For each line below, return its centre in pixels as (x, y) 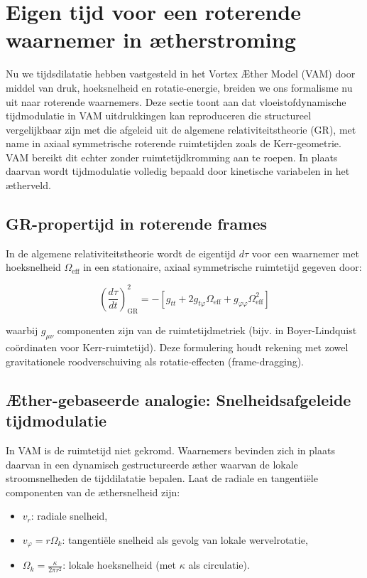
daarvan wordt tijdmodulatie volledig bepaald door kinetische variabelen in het (178, 171)
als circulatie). (219, 565)
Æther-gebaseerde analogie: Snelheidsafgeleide (179, 399)
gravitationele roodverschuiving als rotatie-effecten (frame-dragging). (155, 361)
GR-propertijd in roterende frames (137, 224)
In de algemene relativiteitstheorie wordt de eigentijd (121, 253)
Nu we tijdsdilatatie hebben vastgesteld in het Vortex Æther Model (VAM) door (181, 74)
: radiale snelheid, (69, 516)
